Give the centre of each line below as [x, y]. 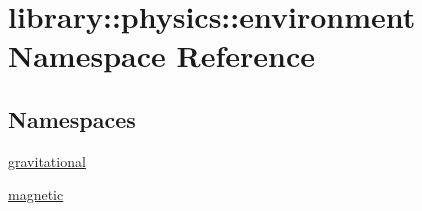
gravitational [47, 160]
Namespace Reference [161, 55]
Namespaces [72, 118]
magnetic [36, 194]
